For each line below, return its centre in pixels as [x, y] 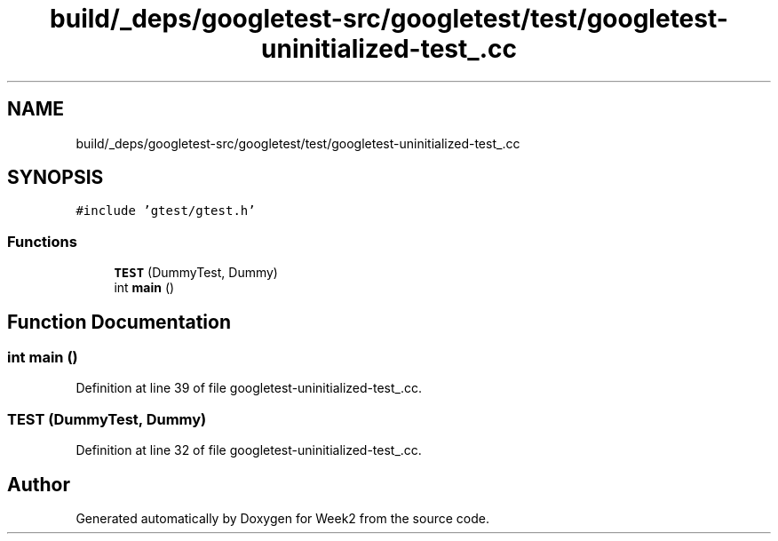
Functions [42, 241]
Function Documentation [119, 322]
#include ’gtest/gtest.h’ [166, 211]
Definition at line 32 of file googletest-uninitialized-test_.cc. [249, 450]
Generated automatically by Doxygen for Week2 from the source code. [282, 518]
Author [39, 484]
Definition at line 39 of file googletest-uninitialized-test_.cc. [249, 388]
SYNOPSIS [56, 178]
